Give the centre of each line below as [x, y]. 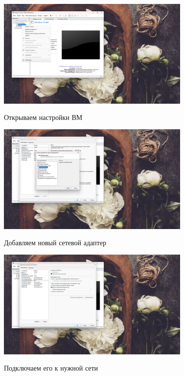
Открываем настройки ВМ [43, 117]
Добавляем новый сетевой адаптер [55, 243]
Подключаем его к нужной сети [51, 368]
